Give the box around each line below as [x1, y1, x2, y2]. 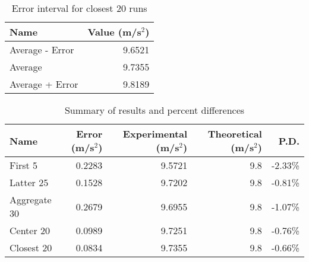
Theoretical [207, 127, 262, 140]
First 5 [10, 158, 38, 172]
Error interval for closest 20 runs [11, 1, 147, 15]
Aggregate [10, 193, 52, 206]
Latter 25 [10, 175, 49, 189]
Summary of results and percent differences [64, 103, 245, 117]
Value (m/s [87, 25, 141, 39]
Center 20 [10, 223, 51, 237]
